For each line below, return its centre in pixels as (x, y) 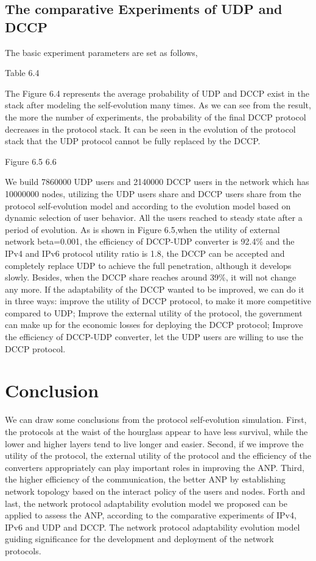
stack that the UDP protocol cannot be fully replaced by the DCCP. (133, 141)
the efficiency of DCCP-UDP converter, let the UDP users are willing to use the (154, 337)
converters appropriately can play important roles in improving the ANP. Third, (155, 467)
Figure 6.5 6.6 (31, 161)
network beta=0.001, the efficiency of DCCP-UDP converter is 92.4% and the (150, 241)
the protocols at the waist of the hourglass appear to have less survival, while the (156, 431)
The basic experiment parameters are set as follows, (101, 52)
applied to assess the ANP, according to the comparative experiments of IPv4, (151, 515)
